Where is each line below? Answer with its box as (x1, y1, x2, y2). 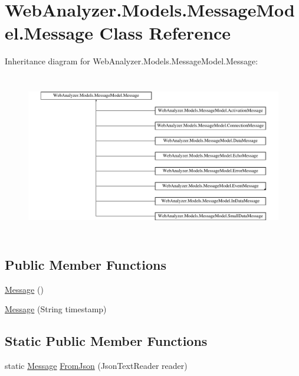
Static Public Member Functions (5, 332, 208, 350)
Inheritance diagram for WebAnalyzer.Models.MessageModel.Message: (5, 55, 258, 67)
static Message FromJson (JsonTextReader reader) (5, 359, 188, 372)
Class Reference (99, 21, 231, 45)
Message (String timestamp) (5, 303, 107, 315)
